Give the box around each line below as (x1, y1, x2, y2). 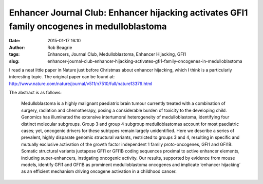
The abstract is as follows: (9, 90, 62, 96)
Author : (9, 44, 25, 50)
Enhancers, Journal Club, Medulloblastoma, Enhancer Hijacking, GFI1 (47, 51, 186, 57)
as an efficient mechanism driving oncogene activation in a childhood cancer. (21, 168, 177, 174)
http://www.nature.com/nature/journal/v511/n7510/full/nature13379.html (9, 81, 152, 86)
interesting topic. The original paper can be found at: (9, 74, 115, 80)
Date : (9, 38, 20, 44)
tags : (9, 51, 20, 57)
